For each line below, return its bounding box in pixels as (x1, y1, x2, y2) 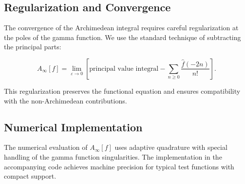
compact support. (4, 171, 57, 181)
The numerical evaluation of (4, 142, 88, 152)
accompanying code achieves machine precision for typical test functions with (4, 161, 234, 171)
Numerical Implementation (4, 119, 143, 134)
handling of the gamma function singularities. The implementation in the (4, 151, 222, 162)
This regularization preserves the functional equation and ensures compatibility (4, 85, 241, 96)
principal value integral (89, 65, 159, 72)
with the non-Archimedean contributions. (4, 95, 127, 105)
